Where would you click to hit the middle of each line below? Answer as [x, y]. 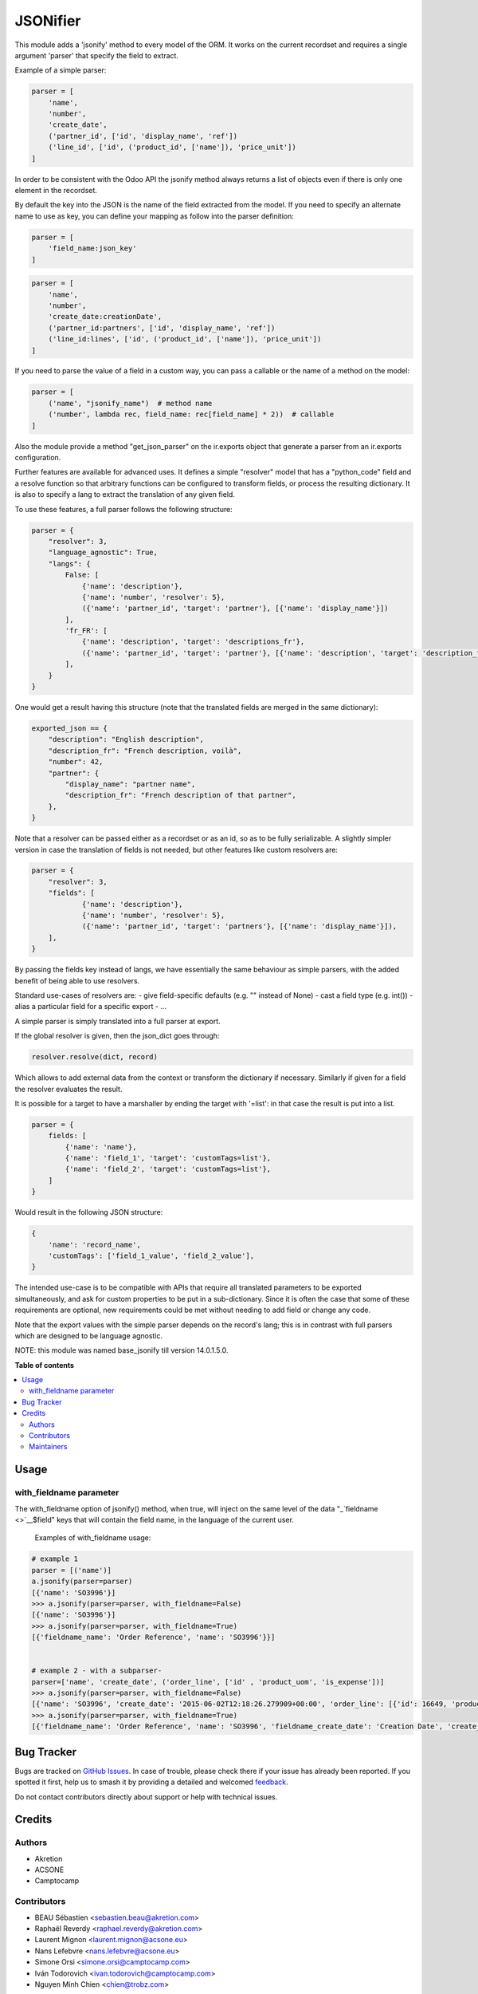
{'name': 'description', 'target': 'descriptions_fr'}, [193, 642]
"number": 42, [76, 762]
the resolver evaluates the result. [69, 1089]
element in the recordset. [56, 191]
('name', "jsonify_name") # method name [130, 403]
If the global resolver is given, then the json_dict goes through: [117, 1036]
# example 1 [55, 1559]
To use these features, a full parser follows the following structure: [123, 509]
